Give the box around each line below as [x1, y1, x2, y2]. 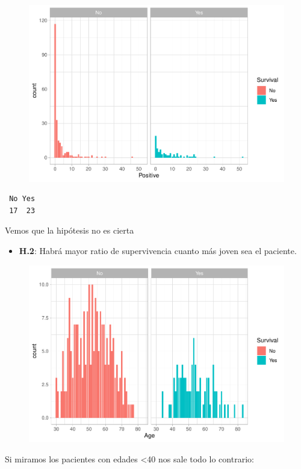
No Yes [9, 194, 36, 203]
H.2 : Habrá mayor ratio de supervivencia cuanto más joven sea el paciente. [19, 244, 297, 256]
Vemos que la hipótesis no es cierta [5, 224, 134, 237]
